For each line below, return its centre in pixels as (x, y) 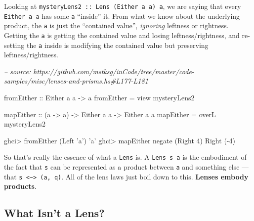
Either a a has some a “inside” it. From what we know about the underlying (122, 16)
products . (20, 186)
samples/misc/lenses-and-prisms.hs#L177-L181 (76, 81)
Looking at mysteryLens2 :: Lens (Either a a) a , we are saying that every (123, 6)
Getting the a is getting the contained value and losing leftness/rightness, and (122, 35)
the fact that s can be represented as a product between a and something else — (127, 167)
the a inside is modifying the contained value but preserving (117, 45)
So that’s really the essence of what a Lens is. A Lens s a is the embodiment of (125, 157)
